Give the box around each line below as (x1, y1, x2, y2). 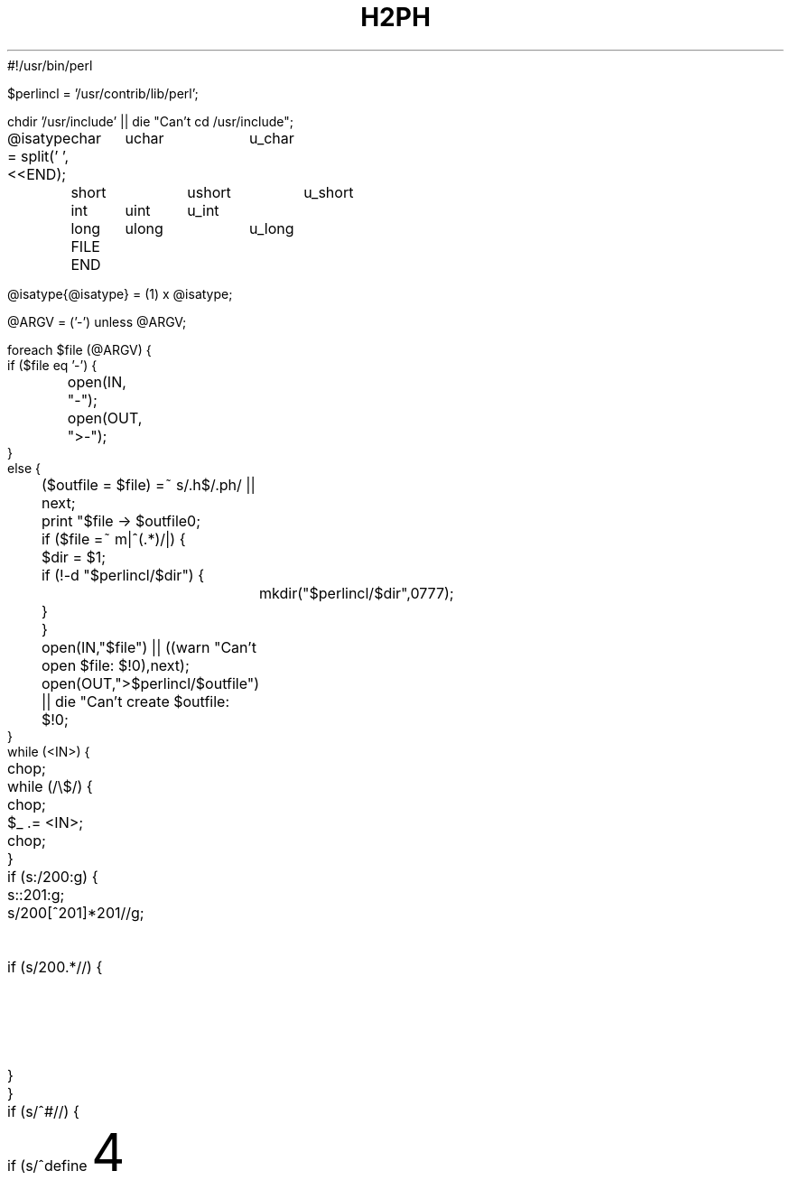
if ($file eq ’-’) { (7, 357, 98, 373)
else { (7, 460, 42, 476)
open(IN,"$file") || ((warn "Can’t (41, 637, 256, 656)
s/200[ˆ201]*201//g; (7, 903, 144, 922)
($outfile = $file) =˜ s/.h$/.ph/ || (41, 475, 256, 494)
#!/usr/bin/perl (7, 57, 93, 73)
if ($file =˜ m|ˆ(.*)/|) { (41, 529, 186, 548)
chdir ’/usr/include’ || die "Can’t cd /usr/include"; (7, 113, 293, 129)
